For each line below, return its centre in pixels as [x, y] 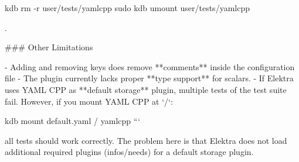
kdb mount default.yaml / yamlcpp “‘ [73, 121]
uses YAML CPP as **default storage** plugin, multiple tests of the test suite [146, 89]
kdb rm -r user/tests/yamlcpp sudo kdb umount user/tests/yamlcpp [127, 8]
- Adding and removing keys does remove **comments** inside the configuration [150, 66]
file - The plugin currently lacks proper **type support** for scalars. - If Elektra [149, 78]
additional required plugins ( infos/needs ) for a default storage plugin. [129, 152]
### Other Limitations [49, 47]
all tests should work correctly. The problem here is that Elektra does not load [146, 140]
